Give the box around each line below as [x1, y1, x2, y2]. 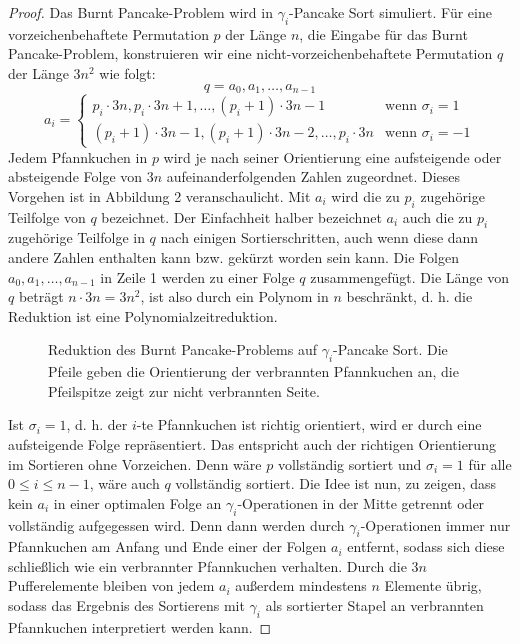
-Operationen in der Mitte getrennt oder [237, 492, 485, 513]
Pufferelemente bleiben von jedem [8, 575, 215, 596]
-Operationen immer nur [360, 514, 511, 535]
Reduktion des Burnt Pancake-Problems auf [48, 339, 317, 360]
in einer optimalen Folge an [53, 492, 222, 513]
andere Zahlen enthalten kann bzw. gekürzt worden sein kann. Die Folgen [8, 246, 459, 267]
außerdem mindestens [235, 575, 367, 596]
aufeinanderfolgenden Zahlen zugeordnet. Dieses [166, 166, 461, 187]
